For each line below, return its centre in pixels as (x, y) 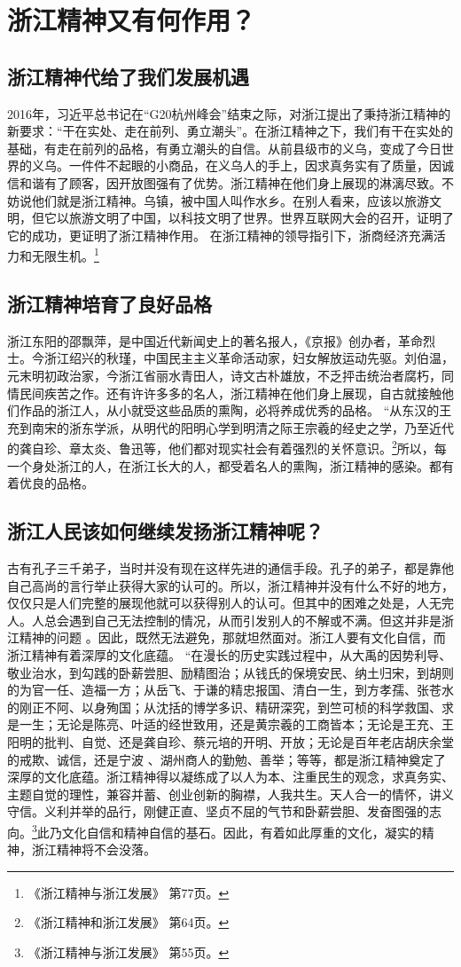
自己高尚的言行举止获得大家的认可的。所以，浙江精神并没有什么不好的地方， (230, 585)
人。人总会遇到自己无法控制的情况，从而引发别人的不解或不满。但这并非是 (224, 620)
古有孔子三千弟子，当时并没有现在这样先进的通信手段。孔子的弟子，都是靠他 (230, 567)
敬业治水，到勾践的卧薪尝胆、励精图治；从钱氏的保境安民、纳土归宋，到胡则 (230, 672)
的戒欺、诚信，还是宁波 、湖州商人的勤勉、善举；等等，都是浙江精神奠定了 (227, 759)
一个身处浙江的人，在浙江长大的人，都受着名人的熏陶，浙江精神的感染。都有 (230, 465)
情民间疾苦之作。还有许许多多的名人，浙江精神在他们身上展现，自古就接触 (224, 393)
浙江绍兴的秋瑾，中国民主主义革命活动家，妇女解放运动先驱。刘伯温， (249, 358)
